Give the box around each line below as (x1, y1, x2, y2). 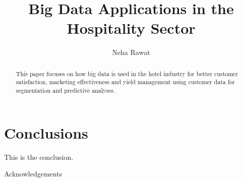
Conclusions (4, 122, 88, 143)
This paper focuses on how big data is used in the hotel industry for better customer (16, 69, 238, 78)
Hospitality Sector (67, 18, 196, 38)
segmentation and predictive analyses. (16, 86, 115, 95)
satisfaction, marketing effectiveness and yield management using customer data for (16, 78, 235, 86)
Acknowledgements (4, 168, 63, 179)
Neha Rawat (112, 47, 150, 57)
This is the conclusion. (4, 151, 74, 162)
